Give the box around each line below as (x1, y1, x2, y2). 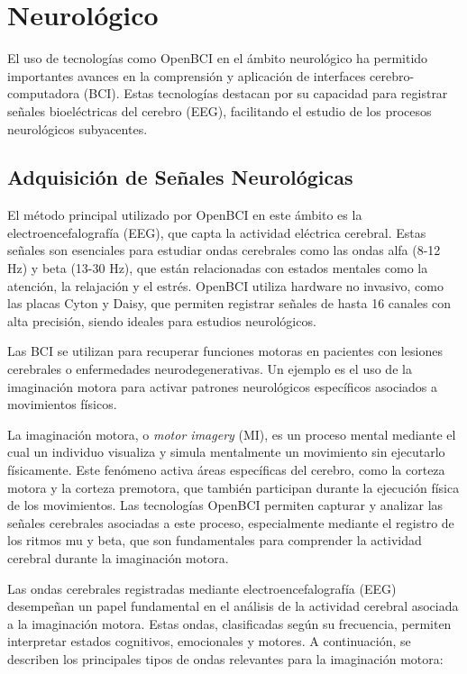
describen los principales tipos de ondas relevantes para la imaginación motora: (7, 649, 444, 668)
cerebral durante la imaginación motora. (7, 548, 229, 567)
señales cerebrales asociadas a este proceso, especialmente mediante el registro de (7, 513, 454, 532)
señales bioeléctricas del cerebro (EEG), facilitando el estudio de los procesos (7, 101, 432, 120)
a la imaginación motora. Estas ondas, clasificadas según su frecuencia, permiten (7, 614, 452, 633)
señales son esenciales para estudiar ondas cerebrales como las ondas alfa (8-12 (7, 241, 441, 260)
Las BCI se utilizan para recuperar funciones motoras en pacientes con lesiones (7, 342, 443, 360)
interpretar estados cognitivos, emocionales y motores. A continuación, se (7, 632, 411, 651)
